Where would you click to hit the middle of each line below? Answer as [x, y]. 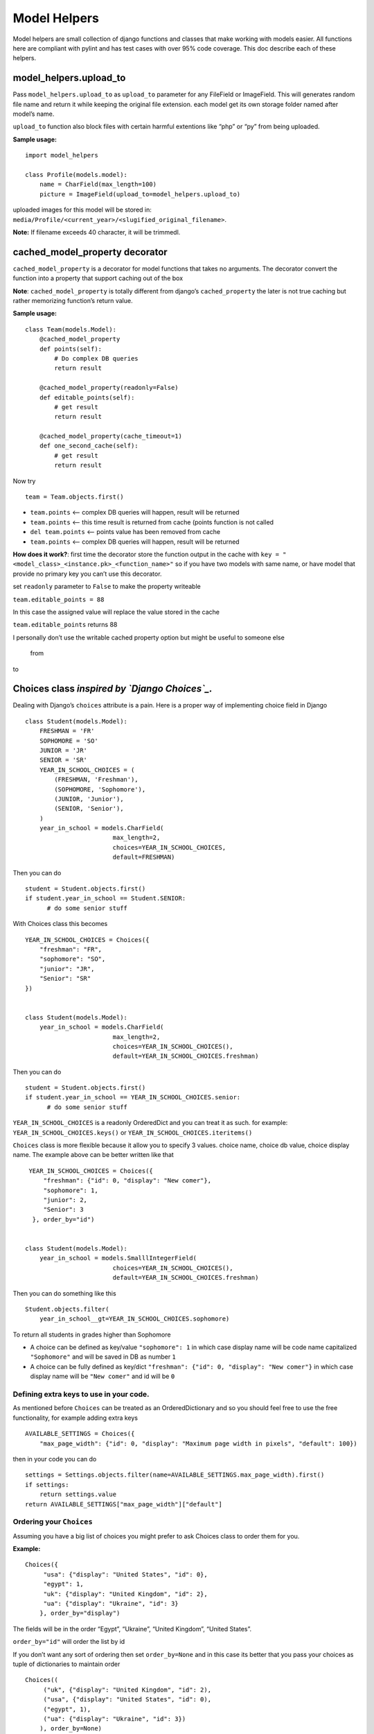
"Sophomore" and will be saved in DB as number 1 [103, 1357]
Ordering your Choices [53, 1522]
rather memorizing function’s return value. [73, 301]
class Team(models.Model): [71, 329]
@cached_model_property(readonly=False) [109, 388]
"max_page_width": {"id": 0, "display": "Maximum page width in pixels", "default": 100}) [198, 1443]
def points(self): [71, 349]
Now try [24, 481]
